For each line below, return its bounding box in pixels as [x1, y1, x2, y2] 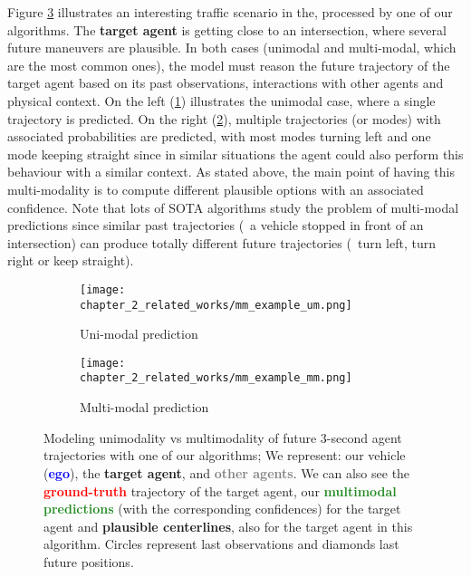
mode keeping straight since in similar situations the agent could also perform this [7, 144, 464, 163]
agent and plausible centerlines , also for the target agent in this [43, 516, 413, 535]
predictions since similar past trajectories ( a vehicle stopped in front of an [7, 216, 424, 235]
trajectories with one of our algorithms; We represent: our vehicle [43, 446, 406, 465]
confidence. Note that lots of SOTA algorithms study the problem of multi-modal [7, 197, 459, 216]
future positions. [43, 552, 134, 571]
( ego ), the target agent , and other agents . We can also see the [43, 463, 410, 482]
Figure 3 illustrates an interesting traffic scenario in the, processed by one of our [7, 3, 453, 21]
